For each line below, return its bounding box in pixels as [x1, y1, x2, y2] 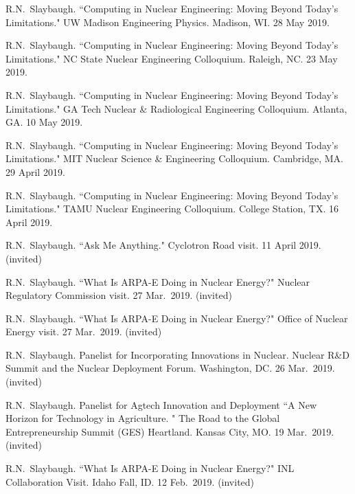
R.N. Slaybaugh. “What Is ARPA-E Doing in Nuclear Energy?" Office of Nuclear [5, 311, 348, 325]
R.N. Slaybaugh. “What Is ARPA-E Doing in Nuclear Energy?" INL [5, 461, 295, 475]
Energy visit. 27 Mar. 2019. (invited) [5, 324, 162, 339]
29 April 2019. [5, 164, 65, 179]
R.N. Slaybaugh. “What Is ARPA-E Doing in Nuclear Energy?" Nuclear [5, 274, 310, 289]
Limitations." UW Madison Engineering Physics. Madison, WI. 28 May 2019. [5, 14, 330, 29]
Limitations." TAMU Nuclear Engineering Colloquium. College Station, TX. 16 [5, 201, 339, 216]
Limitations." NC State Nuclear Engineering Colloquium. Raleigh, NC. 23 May [5, 51, 338, 65]
